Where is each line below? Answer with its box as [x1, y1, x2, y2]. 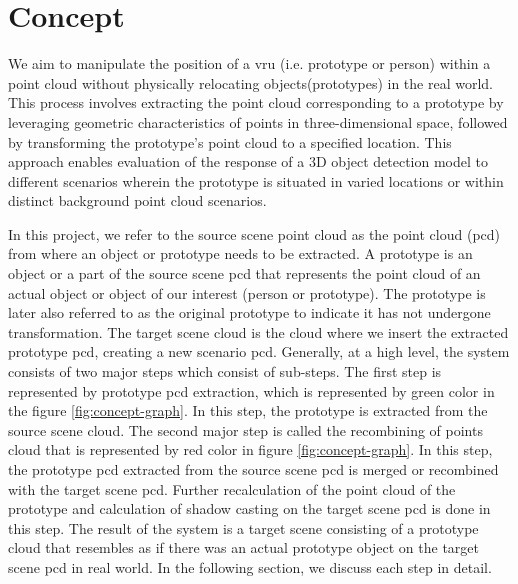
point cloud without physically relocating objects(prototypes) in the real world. [8, 72, 494, 93]
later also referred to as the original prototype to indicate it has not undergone [8, 302, 491, 323]
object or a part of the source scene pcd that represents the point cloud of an [8, 263, 481, 284]
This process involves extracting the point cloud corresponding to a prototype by [8, 92, 504, 113]
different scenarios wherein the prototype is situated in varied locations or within [8, 170, 504, 191]
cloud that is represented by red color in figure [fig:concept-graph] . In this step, [8, 439, 493, 460]
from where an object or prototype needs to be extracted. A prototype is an [8, 243, 473, 264]
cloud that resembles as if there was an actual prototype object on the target [8, 537, 479, 558]
